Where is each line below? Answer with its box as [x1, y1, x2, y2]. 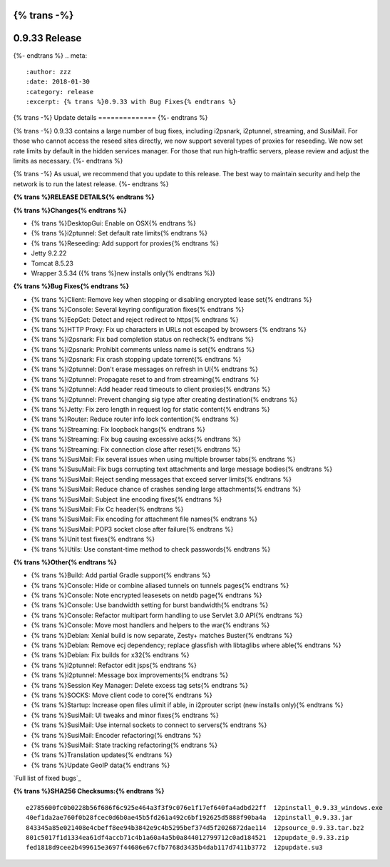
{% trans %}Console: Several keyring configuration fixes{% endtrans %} [31, 305, 245, 314]
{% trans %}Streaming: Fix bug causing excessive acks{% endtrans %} [31, 435, 242, 444]
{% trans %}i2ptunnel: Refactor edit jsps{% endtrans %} [31, 661, 197, 669]
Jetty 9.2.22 [31, 249, 67, 258]
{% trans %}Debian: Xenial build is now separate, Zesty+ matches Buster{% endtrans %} [31, 631, 293, 639]
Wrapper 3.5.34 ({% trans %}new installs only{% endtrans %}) [31, 268, 215, 278]
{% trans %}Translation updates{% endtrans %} [31, 751, 173, 759]
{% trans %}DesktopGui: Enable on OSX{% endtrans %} [31, 219, 196, 228]
